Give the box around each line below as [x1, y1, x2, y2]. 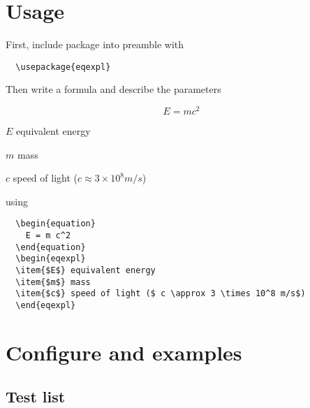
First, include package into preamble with [6, 37, 184, 52]
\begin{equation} [15, 219, 96, 229]
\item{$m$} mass [15, 277, 91, 287]
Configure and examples [6, 337, 242, 366]
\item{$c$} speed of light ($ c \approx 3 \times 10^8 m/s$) [15, 289, 306, 299]
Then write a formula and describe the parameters [6, 82, 221, 96]
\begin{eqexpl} [15, 254, 86, 264]
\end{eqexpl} [15, 300, 76, 311]
